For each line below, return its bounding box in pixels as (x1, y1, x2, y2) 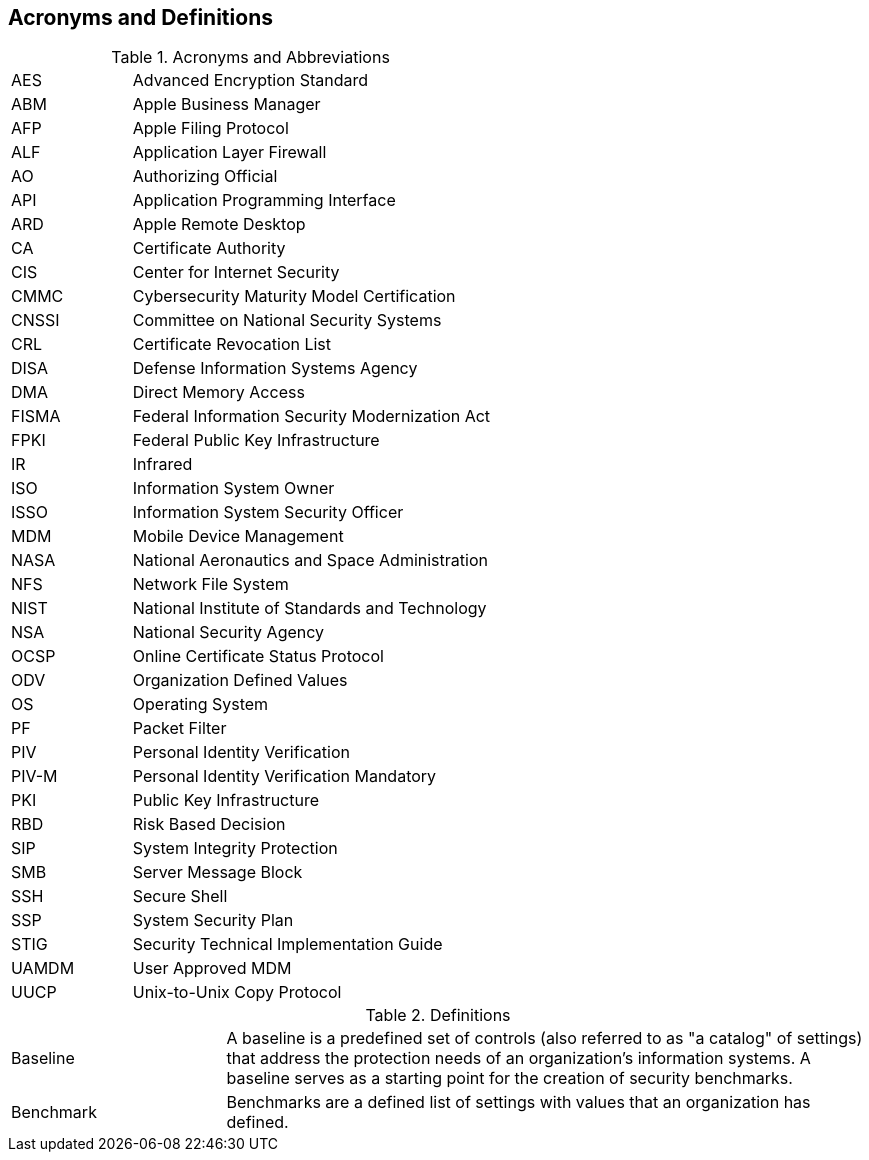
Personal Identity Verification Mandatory (132, 766, 437, 787)
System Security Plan (132, 910, 294, 931)
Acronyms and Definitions (8, 5, 273, 30)
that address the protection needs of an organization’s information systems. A (226, 1048, 811, 1069)
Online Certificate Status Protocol (132, 646, 384, 667)
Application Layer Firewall (132, 142, 327, 163)
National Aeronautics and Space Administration (132, 550, 488, 571)
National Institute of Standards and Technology (132, 598, 487, 619)
